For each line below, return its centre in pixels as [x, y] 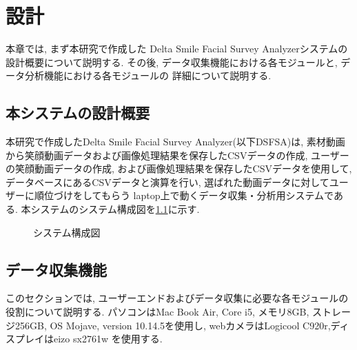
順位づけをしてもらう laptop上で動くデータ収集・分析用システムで [184, 195]
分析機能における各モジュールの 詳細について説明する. [148, 75]
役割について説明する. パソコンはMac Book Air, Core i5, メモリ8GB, [157, 312]
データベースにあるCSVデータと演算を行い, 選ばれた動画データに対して [167, 182]
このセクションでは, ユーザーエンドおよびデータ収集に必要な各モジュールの [177, 298]
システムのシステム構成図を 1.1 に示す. [115, 209]
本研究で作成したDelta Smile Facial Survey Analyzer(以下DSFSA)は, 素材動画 [175, 142]
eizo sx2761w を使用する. [108, 339]
